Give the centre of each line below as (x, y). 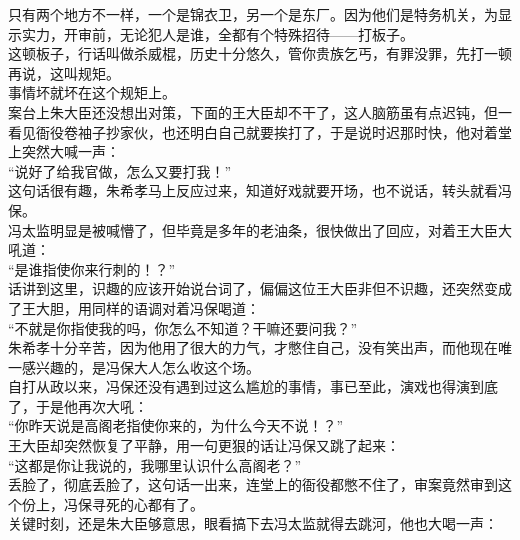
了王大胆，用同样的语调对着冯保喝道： (134, 307)
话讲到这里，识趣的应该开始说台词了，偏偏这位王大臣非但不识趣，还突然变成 (260, 288)
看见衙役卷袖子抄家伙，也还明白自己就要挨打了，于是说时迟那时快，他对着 (253, 131)
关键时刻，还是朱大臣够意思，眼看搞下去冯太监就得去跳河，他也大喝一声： (253, 523)
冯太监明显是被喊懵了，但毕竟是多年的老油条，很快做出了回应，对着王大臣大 (260, 229)
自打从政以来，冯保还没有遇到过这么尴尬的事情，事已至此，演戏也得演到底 (253, 386)
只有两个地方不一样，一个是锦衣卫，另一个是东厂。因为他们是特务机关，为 (253, 14)
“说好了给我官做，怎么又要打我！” (120, 170)
